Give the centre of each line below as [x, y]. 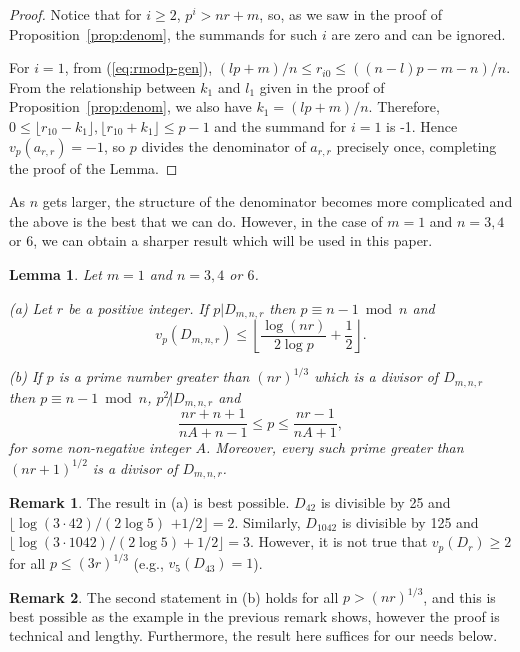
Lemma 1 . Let [55, 273]
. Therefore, [404, 106]
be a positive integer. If [138, 307]
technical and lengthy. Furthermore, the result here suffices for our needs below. [253, 635]
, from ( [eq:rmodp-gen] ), [138, 67]
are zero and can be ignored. [418, 33]
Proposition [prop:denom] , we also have [130, 106]
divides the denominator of [223, 145]
